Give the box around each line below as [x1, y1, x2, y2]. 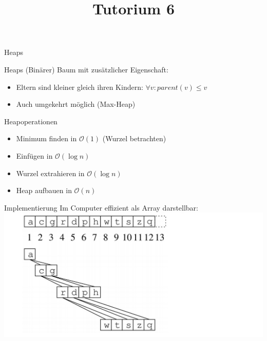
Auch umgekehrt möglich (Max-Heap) [16, 99, 136, 109]
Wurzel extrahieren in [16, 167, 85, 178]
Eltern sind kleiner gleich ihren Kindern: [16, 81, 143, 92]
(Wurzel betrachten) [102, 133, 166, 144]
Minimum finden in [16, 133, 77, 144]
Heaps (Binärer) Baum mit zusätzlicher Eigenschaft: [4, 64, 168, 74]
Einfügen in [16, 150, 53, 161]
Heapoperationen [4, 116, 58, 126]
